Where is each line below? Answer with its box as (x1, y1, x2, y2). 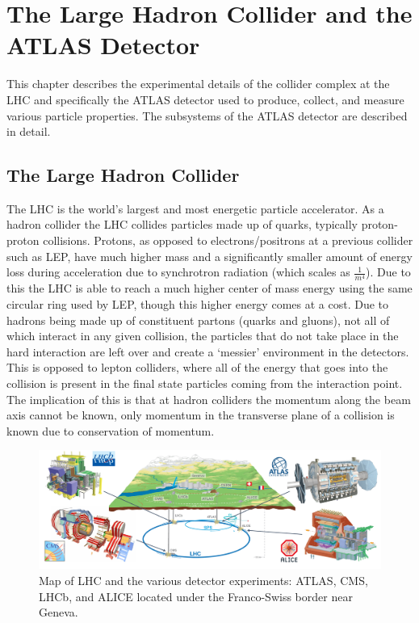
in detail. (6, 123, 51, 140)
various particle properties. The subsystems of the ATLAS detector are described (6, 107, 408, 124)
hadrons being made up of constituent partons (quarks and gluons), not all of (6, 311, 390, 328)
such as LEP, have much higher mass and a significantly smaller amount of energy (6, 247, 413, 264)
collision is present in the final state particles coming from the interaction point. (6, 374, 403, 391)
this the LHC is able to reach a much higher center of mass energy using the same (6, 280, 413, 297)
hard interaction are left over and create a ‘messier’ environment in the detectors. (6, 343, 409, 360)
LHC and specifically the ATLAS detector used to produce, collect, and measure (6, 91, 404, 107)
